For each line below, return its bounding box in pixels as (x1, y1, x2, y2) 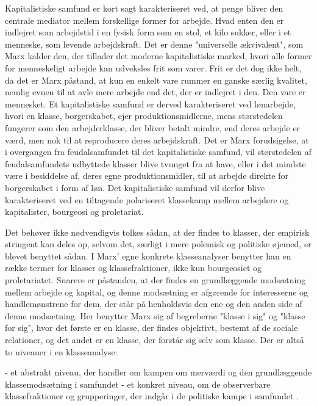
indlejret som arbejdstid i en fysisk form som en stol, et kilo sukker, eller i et (5, 26, 291, 38)
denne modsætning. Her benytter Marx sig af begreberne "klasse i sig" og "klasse (5, 309, 305, 322)
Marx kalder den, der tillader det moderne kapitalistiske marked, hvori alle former (5, 49, 312, 62)
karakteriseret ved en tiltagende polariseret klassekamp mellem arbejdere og (5, 193, 289, 206)
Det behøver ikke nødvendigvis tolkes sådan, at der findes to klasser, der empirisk (5, 225, 310, 238)
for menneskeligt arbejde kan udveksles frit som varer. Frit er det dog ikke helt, (5, 61, 302, 74)
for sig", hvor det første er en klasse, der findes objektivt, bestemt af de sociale (5, 321, 298, 334)
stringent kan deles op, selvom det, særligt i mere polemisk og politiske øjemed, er (5, 237, 312, 250)
